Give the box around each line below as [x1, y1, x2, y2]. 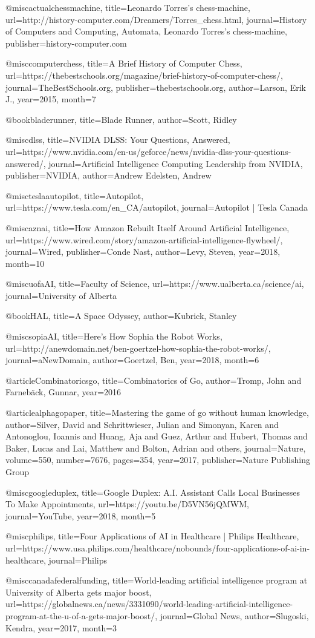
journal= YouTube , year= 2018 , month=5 [5, 509, 156, 522]
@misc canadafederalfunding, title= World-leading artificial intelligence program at [5, 574, 308, 587]
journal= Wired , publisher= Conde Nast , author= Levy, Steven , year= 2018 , [5, 245, 281, 258]
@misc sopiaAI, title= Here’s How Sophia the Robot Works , [5, 330, 222, 343]
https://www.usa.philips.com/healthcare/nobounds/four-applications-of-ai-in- [22, 541, 310, 554]
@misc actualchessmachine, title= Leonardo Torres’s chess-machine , [5, 1, 250, 13]
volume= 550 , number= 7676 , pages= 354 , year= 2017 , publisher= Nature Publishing [5, 453, 310, 466]
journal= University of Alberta [5, 289, 117, 301]
